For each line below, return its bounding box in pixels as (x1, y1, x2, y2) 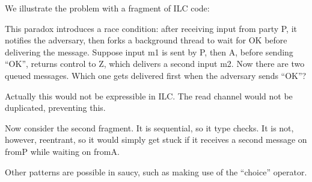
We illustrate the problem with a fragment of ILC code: (5, 2, 210, 14)
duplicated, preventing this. (5, 101, 106, 114)
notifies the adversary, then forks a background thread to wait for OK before (5, 34, 287, 46)
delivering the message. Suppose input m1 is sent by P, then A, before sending (5, 45, 293, 58)
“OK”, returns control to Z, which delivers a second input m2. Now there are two (5, 57, 305, 70)
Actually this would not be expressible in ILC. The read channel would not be (5, 89, 293, 102)
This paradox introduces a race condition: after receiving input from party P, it (5, 22, 298, 34)
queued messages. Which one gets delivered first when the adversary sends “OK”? (5, 69, 307, 81)
